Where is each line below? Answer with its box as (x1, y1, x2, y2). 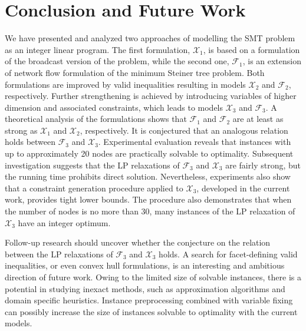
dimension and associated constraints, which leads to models (5, 101, 223, 113)
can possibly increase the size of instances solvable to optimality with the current (5, 305, 298, 317)
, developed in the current (196, 181, 290, 194)
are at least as (232, 112, 284, 125)
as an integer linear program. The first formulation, (5, 43, 190, 55)
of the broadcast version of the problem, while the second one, (5, 55, 229, 67)
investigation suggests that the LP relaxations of (5, 158, 180, 171)
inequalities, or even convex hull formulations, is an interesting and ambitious (5, 259, 285, 272)
